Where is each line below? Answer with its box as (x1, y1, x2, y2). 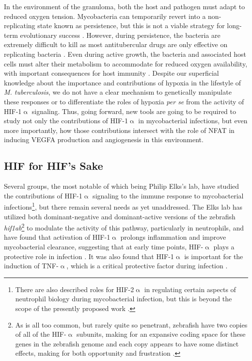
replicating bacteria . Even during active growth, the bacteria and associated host (4, 49, 246, 59)
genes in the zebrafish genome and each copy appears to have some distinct (15, 338, 239, 348)
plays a (213, 241, 235, 251)
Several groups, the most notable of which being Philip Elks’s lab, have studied (4, 181, 239, 191)
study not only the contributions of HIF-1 (4, 115, 128, 126)
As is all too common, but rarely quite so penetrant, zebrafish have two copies (15, 319, 248, 329)
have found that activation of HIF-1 (4, 232, 110, 242)
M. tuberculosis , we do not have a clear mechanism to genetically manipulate (4, 87, 232, 97)
